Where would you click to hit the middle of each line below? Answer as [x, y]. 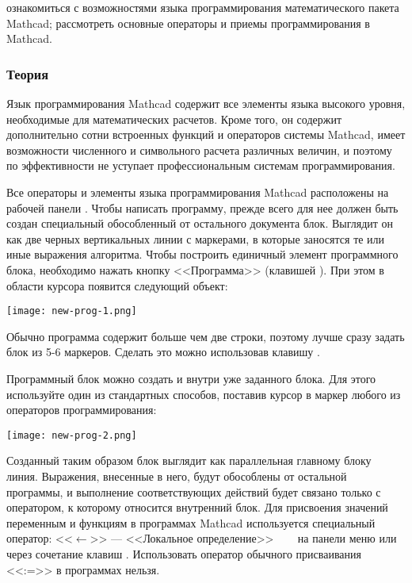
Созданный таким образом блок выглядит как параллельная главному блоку [189, 460]
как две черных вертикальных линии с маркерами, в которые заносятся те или [196, 238]
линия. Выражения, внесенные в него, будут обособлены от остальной [177, 476]
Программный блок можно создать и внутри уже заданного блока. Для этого [191, 378]
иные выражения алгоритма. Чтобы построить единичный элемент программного [202, 254]
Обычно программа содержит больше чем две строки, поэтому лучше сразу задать [206, 336]
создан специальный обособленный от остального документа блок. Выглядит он [200, 223]
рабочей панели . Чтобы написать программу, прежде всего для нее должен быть [202, 207]
